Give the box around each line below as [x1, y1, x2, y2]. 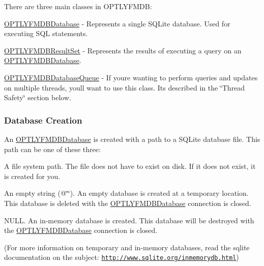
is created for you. [4, 170, 61, 181]
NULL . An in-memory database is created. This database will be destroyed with [4, 215, 254, 225]
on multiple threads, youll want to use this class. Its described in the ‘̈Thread [4, 82, 245, 93]
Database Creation [4, 113, 82, 126]
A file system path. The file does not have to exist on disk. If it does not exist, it [4, 161, 256, 171]
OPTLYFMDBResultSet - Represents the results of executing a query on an [4, 45, 242, 55]
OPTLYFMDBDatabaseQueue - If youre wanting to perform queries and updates [4, 72, 258, 82]
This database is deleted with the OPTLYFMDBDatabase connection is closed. [4, 197, 251, 208]
